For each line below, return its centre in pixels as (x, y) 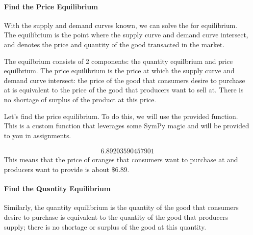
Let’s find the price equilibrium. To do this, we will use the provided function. (121, 116)
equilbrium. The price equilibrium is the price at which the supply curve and (119, 71)
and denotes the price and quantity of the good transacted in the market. (114, 44)
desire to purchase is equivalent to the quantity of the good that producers (116, 217)
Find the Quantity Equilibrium (57, 189)
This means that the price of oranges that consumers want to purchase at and (121, 160)
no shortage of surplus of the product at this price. (80, 99)
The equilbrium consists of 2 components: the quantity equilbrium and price (118, 61)
